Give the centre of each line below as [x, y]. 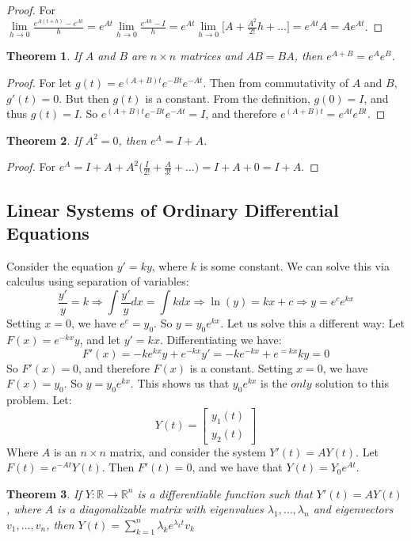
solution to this [352, 383]
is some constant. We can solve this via [295, 265]
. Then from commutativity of [276, 82]
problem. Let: [39, 400]
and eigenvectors [353, 509]
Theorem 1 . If [44, 56]
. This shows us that [180, 383]
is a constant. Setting [241, 367]
